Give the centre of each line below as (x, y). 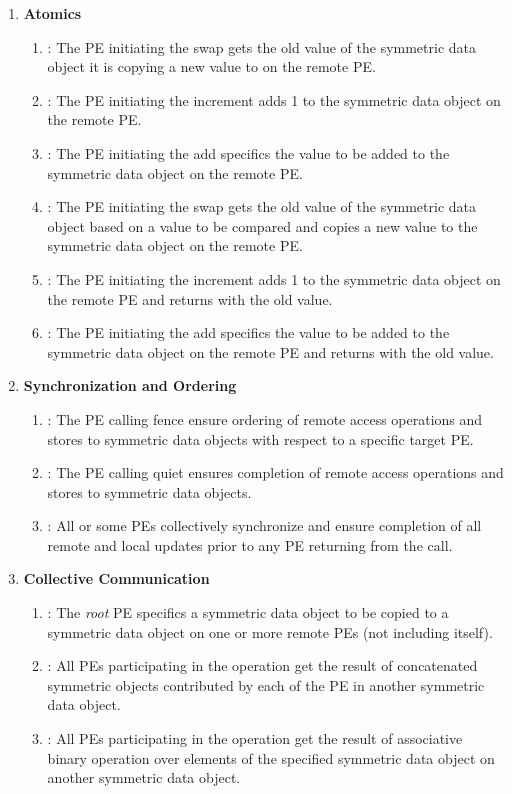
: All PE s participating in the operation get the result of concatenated (262, 665)
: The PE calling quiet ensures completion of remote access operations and (275, 472)
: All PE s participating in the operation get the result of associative (255, 738)
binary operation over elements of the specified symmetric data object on (271, 757)
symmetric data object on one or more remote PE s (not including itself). (270, 631)
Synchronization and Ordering (130, 385)
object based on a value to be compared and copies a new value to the (262, 225)
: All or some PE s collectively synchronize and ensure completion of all (264, 525)
